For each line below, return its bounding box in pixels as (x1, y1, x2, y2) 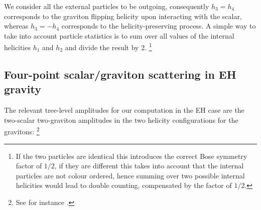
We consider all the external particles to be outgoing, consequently (4, 1, 209, 11)
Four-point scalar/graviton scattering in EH (4, 67, 236, 82)
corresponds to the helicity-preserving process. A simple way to (61, 21, 256, 31)
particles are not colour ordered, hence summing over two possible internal (16, 170, 245, 180)
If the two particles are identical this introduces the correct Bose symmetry (16, 150, 247, 161)
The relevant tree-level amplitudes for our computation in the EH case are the (4, 105, 244, 115)
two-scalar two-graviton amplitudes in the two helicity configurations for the (4, 114, 238, 125)
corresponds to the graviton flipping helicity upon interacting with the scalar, (4, 11, 242, 21)
